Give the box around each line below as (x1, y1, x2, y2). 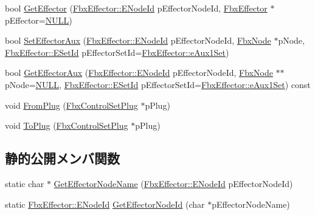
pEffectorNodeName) (212, 197, 290, 210)
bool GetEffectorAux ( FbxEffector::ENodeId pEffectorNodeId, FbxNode (5, 66, 273, 79)
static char (5, 177, 44, 189)
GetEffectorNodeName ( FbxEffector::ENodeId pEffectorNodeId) (54, 177, 293, 189)
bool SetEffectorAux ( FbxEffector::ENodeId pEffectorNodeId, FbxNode (5, 34, 271, 47)
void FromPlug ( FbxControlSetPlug (5, 98, 138, 111)
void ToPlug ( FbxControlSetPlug (5, 119, 128, 132)
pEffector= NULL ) (5, 13, 72, 26)
